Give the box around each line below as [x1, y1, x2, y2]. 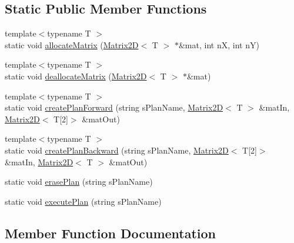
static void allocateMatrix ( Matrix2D [5, 38, 139, 51]
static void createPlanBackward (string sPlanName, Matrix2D [5, 144, 229, 156]
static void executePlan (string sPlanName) [5, 195, 162, 207]
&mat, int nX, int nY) [178, 38, 259, 51]
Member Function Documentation [5, 224, 216, 242]
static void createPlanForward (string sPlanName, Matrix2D [5, 101, 223, 114]
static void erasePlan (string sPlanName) [5, 175, 153, 188]
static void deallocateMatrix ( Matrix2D [5, 69, 147, 82]
